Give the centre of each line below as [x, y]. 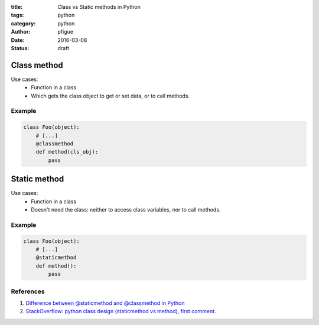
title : [17, 7]
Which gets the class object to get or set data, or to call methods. [110, 96]
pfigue [66, 32]
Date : [18, 40]
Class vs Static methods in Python [99, 7]
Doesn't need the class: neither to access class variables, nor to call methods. [126, 210]
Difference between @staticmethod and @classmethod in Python [105, 303]
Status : [20, 48]
